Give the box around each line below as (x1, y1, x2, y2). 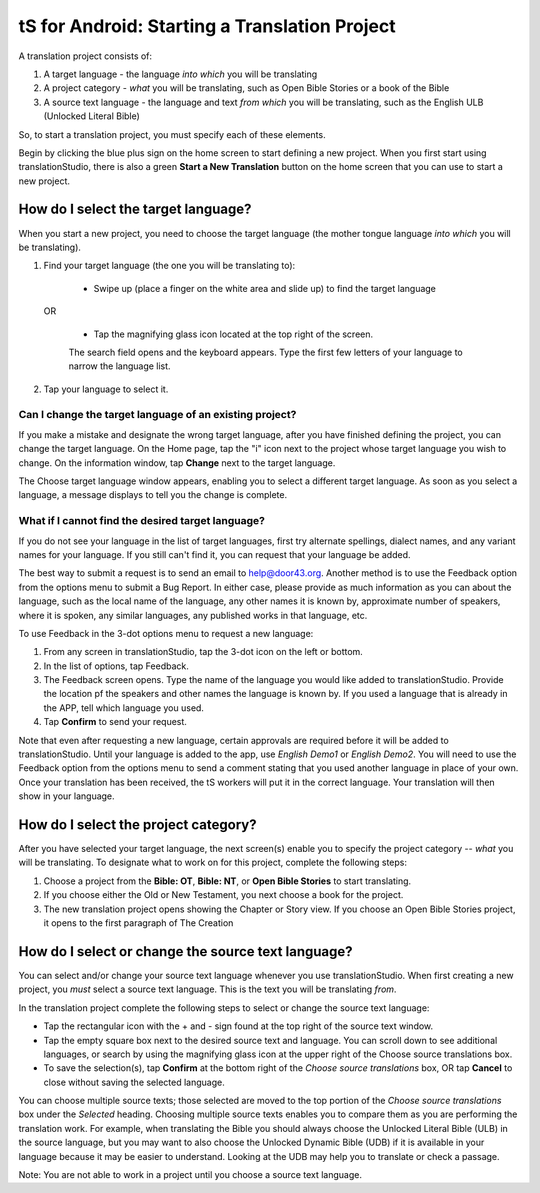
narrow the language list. (68, 360, 171, 372)
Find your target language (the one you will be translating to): (43, 260, 296, 272)
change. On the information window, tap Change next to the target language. (18, 456, 336, 469)
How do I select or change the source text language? (18, 943, 354, 960)
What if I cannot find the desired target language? (18, 514, 265, 528)
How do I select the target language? (18, 201, 252, 218)
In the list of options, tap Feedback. (43, 660, 190, 672)
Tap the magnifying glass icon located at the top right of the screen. (93, 328, 374, 340)
